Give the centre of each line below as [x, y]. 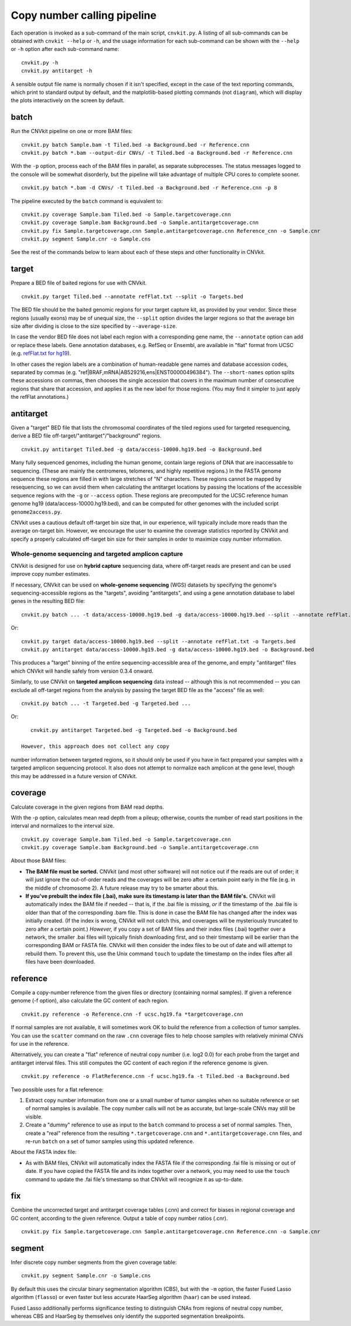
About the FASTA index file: [44, 1152]
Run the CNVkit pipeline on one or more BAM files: [72, 131]
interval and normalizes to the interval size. [63, 826]
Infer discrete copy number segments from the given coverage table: [94, 1262]
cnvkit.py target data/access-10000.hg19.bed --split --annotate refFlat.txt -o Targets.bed [159, 641]
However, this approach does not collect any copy [95, 747]
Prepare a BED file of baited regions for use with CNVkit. [79, 283]
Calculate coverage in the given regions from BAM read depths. [87, 807]
